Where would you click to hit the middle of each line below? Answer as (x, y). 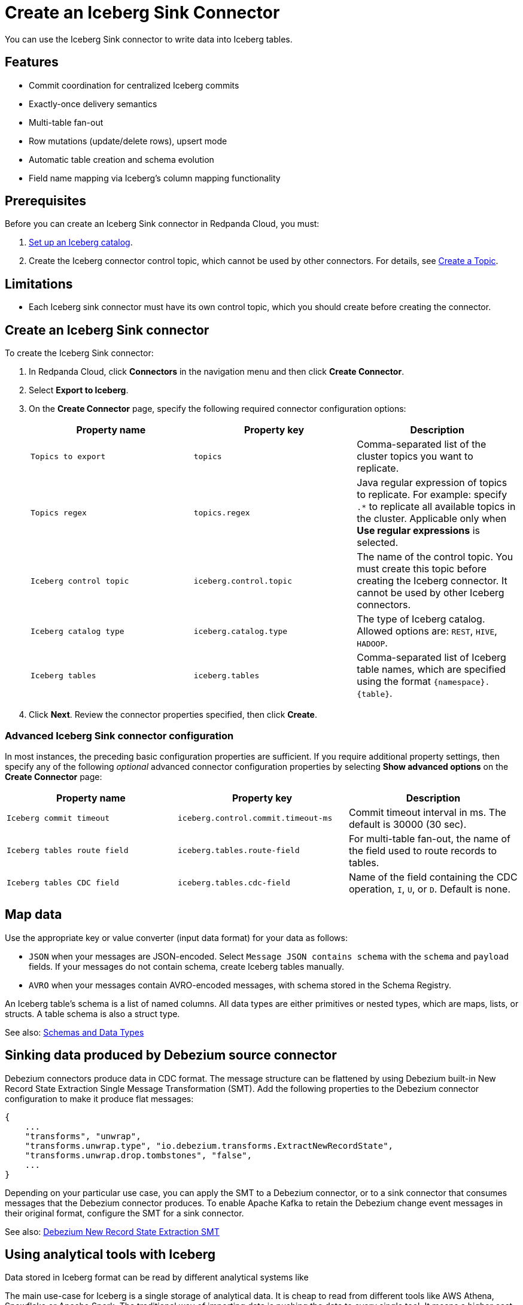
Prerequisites (45, 201)
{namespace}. (462, 682)
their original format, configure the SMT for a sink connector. (124, 1213)
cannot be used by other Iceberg (431, 593)
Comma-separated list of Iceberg (431, 658)
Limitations (39, 284)
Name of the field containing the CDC (433, 877)
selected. (378, 543)
